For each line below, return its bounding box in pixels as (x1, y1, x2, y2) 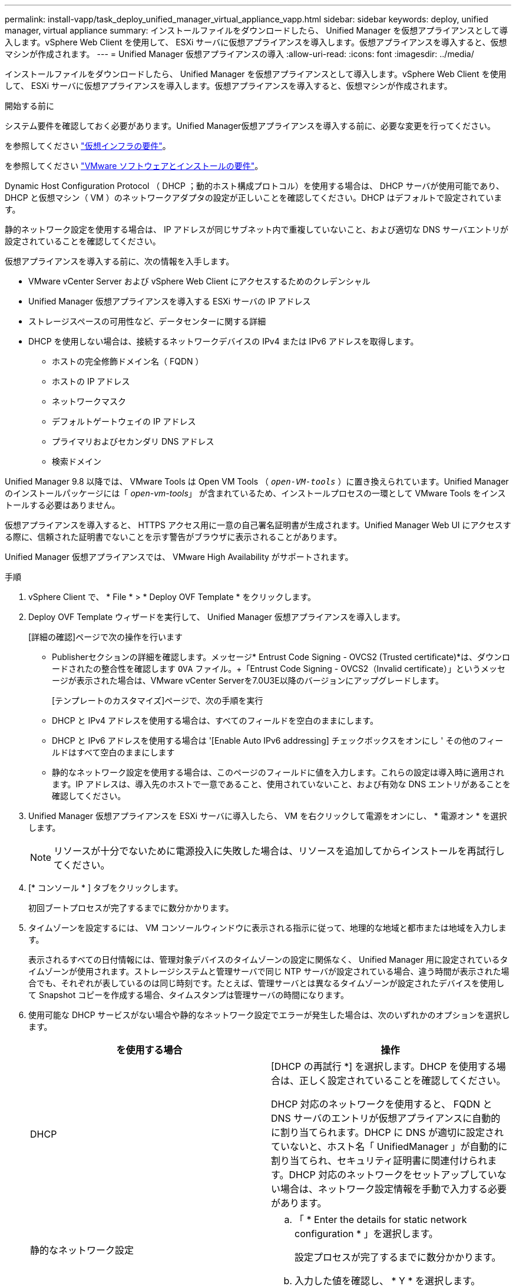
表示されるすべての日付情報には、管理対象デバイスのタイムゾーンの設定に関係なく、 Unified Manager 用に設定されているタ (28, 954, 508, 964)
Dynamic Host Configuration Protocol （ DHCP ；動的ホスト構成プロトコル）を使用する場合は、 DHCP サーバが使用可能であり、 (5, 181, 504, 191)
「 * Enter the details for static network (295, 1214, 467, 1225)
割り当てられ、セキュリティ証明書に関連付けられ (271, 1155, 488, 1166)
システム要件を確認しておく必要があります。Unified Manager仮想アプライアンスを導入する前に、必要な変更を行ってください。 (5, 121, 495, 131)
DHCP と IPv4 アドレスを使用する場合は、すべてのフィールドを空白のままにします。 (52, 715, 378, 725)
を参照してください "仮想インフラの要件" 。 (5, 141, 171, 151)
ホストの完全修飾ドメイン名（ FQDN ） (52, 356, 204, 366)
